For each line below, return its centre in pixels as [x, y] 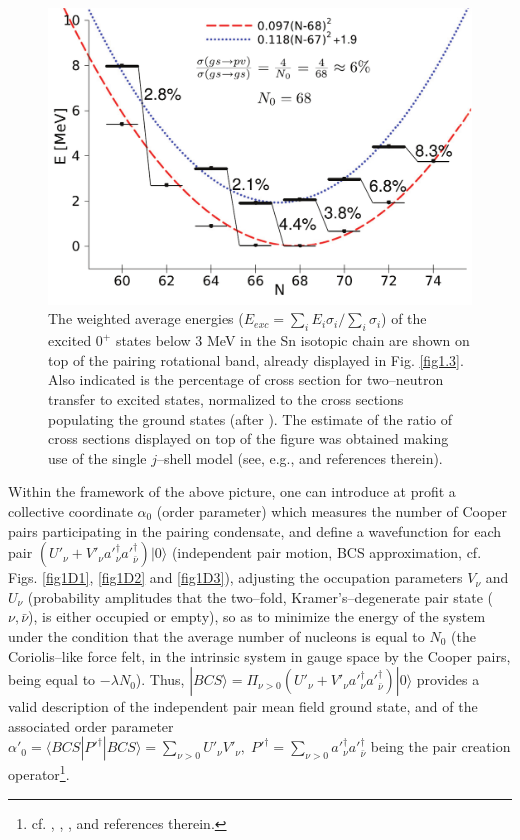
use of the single [97, 457]
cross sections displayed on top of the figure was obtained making [248, 438]
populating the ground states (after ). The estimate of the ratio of [250, 418]
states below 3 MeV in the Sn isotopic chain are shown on [292, 340]
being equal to [52, 679]
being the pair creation [440, 746]
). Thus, [160, 679]
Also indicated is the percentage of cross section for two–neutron [246, 379]
